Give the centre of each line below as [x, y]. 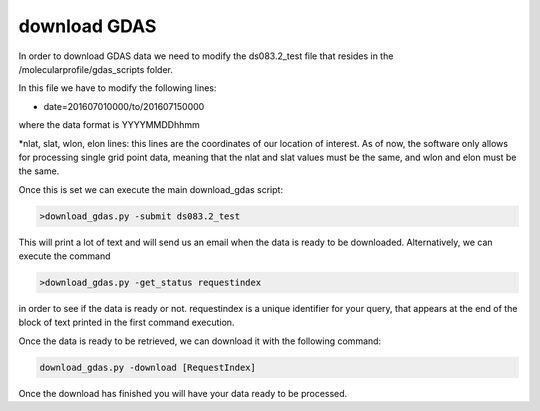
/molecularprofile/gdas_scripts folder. [96, 69]
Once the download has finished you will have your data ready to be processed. [183, 393]
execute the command [64, 256]
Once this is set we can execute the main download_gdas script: [151, 189]
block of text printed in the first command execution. [126, 322]
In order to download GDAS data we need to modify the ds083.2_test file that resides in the [206, 56]
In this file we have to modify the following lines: [117, 88]
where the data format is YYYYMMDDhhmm [109, 125]
